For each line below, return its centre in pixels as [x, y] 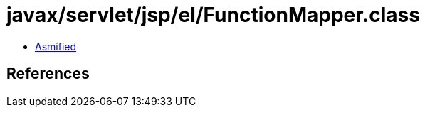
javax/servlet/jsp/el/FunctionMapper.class [213, 15]
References [48, 74]
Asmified [56, 46]
